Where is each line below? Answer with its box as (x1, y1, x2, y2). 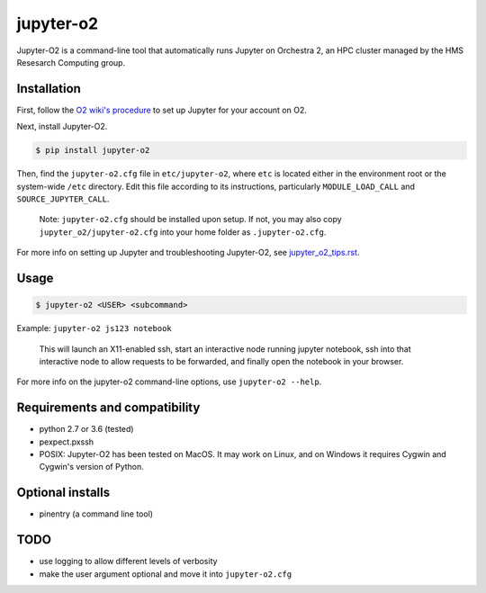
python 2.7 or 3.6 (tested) (39, 424, 134, 435)
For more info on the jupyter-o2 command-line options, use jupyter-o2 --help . (16, 376, 322, 387)
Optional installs (16, 485, 111, 500)
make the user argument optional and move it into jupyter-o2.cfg (39, 568, 292, 580)
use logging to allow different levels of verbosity (39, 556, 218, 567)
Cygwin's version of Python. (39, 462, 144, 472)
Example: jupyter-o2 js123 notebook (16, 323, 173, 334)
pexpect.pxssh (39, 436, 94, 447)
